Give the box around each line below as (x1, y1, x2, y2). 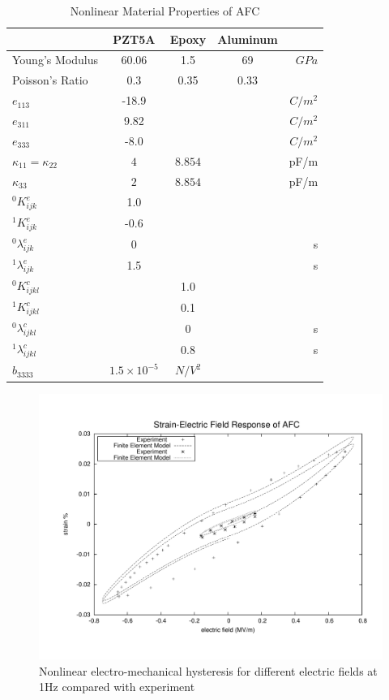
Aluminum (217, 30, 278, 47)
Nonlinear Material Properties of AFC (70, 2, 260, 19)
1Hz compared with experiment (39, 678, 195, 695)
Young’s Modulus (12, 51, 98, 68)
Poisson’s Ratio (12, 71, 88, 89)
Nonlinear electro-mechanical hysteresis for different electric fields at (39, 662, 378, 679)
